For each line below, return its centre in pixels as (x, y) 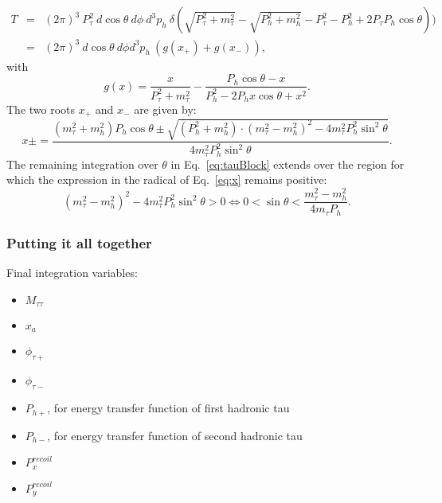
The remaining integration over (82, 164)
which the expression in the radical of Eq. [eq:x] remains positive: (167, 179)
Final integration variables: (72, 272)
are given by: (165, 109)
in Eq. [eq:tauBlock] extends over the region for (287, 164)
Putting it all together (79, 242)
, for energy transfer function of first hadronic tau (168, 408)
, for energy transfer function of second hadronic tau (175, 435)
